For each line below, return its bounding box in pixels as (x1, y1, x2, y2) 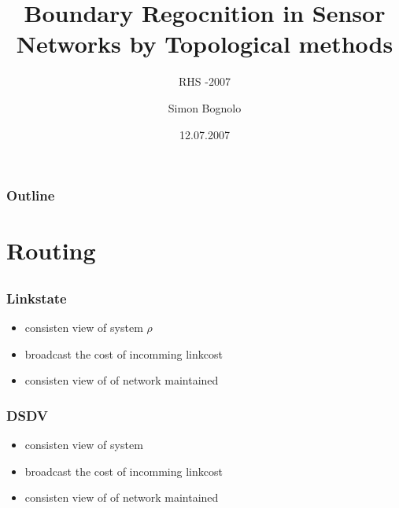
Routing (6, 234, 96, 267)
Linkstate (6, 288, 67, 307)
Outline (6, 186, 55, 205)
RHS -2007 (179, 73, 231, 90)
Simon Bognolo (168, 99, 242, 116)
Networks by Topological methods (16, 28, 393, 60)
